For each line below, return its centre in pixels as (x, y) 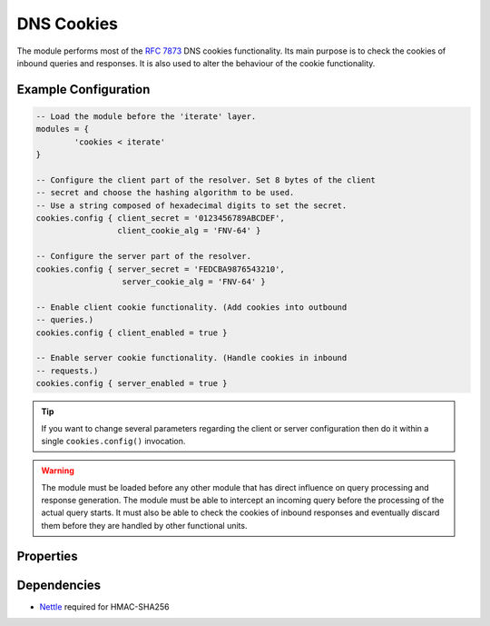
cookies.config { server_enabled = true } (132, 383)
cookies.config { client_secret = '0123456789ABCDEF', (160, 219)
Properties (47, 556)
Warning (58, 471)
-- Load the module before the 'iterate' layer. (146, 116)
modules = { (63, 129)
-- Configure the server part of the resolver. (143, 256)
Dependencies (59, 585)
